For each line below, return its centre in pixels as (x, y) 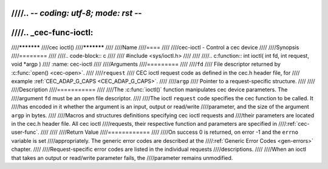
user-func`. (25, 132)
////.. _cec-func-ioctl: (52, 33)
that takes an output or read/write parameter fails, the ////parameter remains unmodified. (122, 157)
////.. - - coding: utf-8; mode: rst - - (77, 13)
